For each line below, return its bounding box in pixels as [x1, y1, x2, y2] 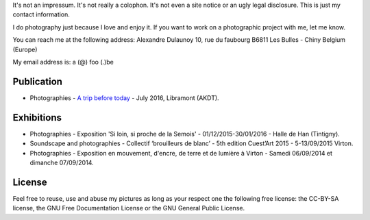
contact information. [12, 10, 70, 19]
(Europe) [12, 45, 38, 53]
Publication [12, 75, 63, 87]
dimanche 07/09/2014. [29, 158, 94, 167]
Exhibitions [12, 112, 62, 123]
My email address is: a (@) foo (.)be [12, 58, 114, 66]
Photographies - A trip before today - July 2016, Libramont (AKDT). [29, 93, 219, 102]
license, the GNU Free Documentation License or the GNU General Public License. [12, 204, 245, 212]
